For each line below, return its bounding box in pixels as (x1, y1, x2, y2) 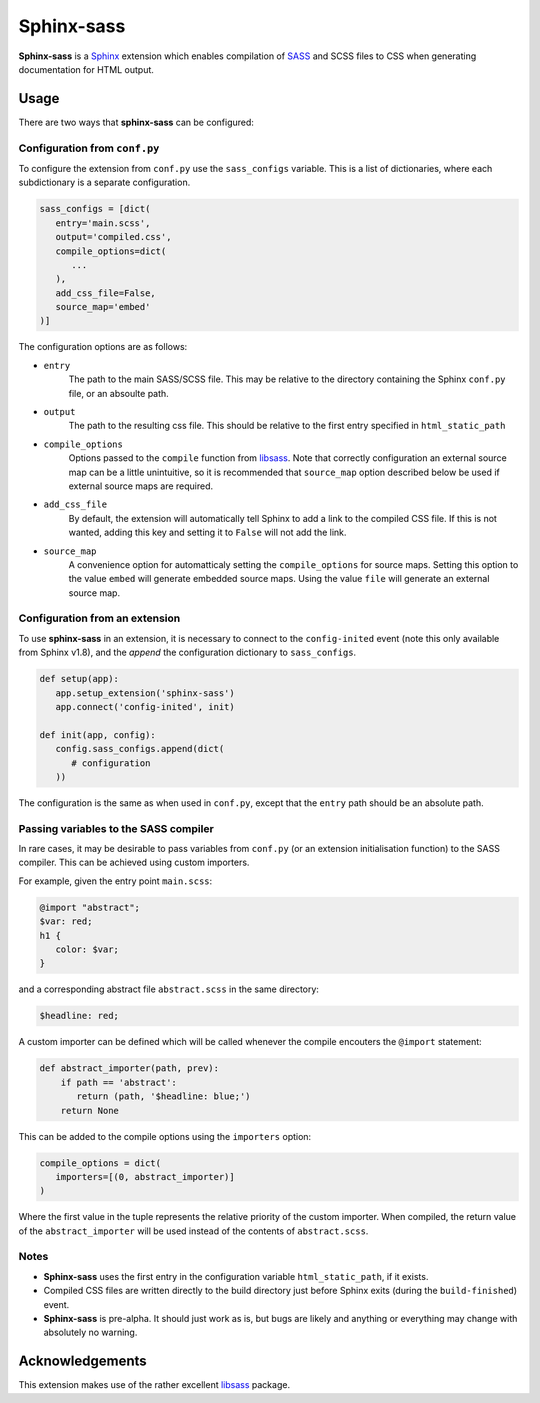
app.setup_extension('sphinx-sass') (55, 687, 235, 699)
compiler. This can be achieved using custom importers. (18, 856, 250, 869)
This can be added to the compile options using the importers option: (18, 1130, 312, 1142)
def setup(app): (39, 673, 120, 685)
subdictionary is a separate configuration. (18, 176, 191, 189)
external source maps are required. (68, 480, 214, 492)
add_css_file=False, (55, 287, 157, 299)
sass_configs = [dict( (39, 203, 151, 215)
